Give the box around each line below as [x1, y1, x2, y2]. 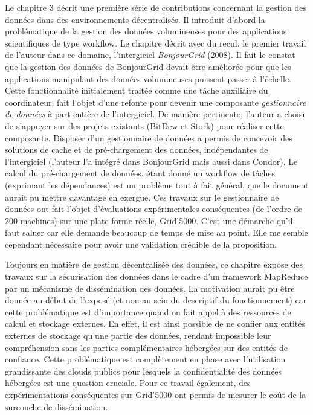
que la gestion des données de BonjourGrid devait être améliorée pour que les [5, 60, 291, 72]
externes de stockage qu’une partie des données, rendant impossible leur [5, 329, 271, 342]
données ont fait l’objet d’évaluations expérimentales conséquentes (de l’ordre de [5, 202, 303, 215]
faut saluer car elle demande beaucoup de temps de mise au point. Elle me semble [5, 226, 308, 239]
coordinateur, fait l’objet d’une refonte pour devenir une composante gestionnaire [5, 95, 306, 108]
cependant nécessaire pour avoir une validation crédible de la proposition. [5, 237, 277, 250]
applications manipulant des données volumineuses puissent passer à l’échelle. [5, 72, 291, 85]
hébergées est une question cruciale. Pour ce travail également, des [5, 376, 251, 389]
